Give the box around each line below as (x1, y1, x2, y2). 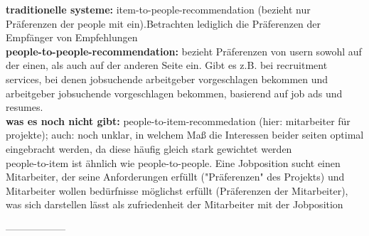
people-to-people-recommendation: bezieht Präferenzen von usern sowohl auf (6, 43, 362, 58)
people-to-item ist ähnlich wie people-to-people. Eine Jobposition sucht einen (6, 155, 341, 170)
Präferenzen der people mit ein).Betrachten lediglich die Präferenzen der (6, 16, 321, 31)
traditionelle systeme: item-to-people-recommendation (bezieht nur (6, 2, 311, 16)
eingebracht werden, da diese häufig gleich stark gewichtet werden (6, 141, 292, 156)
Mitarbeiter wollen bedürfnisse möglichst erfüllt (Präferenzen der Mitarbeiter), (6, 183, 348, 198)
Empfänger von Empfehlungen (6, 30, 138, 45)
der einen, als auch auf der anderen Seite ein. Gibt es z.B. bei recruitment (6, 58, 328, 73)
